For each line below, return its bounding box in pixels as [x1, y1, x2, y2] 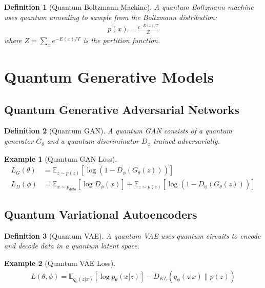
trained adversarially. [153, 136, 220, 146]
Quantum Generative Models [4, 66, 214, 87]
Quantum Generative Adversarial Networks [4, 101, 239, 117]
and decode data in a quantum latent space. [4, 240, 140, 251]
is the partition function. [83, 35, 160, 46]
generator [4, 136, 34, 146]
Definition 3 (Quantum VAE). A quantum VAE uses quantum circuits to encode [4, 230, 261, 241]
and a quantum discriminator [47, 136, 139, 146]
